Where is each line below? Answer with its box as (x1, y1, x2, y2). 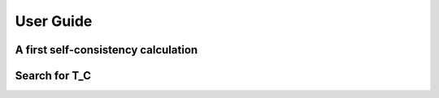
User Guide (15, 12, 93, 30)
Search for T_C (15, 69, 91, 83)
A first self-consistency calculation (15, 43, 198, 57)
